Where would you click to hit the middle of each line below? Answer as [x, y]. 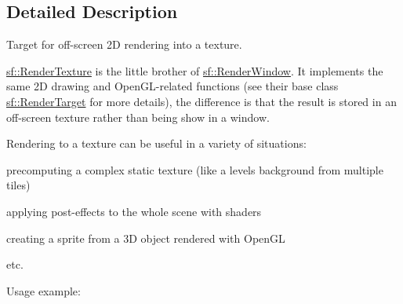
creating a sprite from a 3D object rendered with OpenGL [146, 238]
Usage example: [44, 290]
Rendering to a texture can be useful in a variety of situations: [156, 143]
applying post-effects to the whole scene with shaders [134, 211]
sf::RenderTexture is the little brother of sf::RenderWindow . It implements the [195, 70]
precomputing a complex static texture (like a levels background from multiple [195, 169]
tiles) [18, 185]
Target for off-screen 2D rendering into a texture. [124, 44]
